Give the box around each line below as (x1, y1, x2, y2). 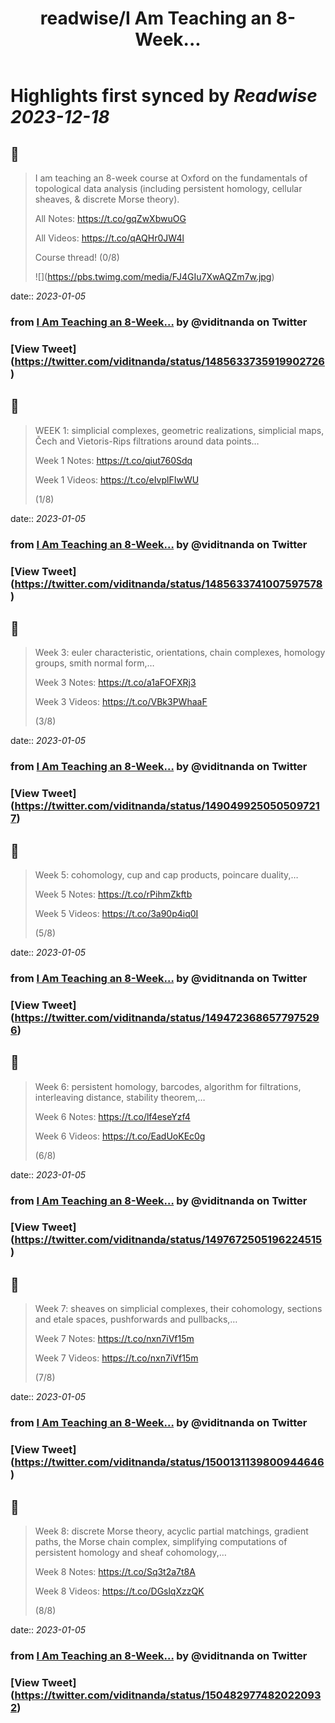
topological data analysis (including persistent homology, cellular (34, 183, 303, 194)
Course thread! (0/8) (34, 252, 120, 263)
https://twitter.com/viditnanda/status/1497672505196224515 (14, 1233, 323, 1247)
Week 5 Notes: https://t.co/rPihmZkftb (34, 888, 193, 900)
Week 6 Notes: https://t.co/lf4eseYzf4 (34, 1110, 191, 1122)
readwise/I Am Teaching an (39, 7, 273, 30)
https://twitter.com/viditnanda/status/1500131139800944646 (14, 1455, 325, 1469)
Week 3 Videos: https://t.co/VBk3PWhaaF (34, 696, 208, 708)
